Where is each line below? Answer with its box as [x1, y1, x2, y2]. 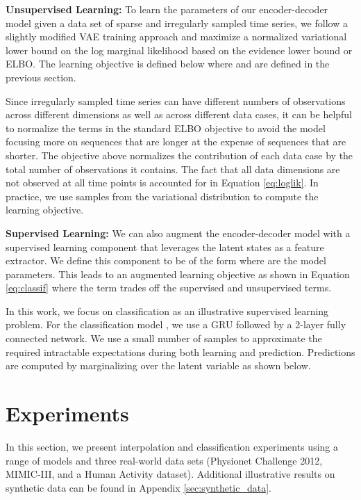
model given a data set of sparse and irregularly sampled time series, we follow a [6, 15, 348, 30]
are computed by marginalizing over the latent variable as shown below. [6, 358, 311, 373]
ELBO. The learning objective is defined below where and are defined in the [6, 56, 330, 71]
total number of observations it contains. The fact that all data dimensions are [6, 161, 340, 176]
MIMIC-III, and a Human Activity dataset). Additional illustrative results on [6, 467, 335, 481]
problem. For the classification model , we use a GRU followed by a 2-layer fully [6, 317, 346, 332]
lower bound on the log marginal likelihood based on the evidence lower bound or [6, 42, 353, 57]
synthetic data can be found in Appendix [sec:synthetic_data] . [6, 480, 271, 494]
